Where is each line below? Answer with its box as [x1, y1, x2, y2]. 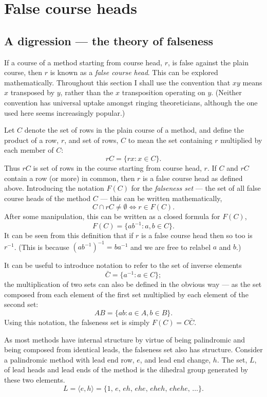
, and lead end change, [140, 354, 211, 365]
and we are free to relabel [130, 241, 211, 252]
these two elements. [4, 374, 65, 385]
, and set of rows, [64, 134, 119, 145]
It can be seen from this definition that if [4, 230, 133, 241]
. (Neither [211, 87, 242, 98]
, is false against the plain [167, 57, 249, 67]
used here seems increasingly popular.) [4, 107, 125, 118]
